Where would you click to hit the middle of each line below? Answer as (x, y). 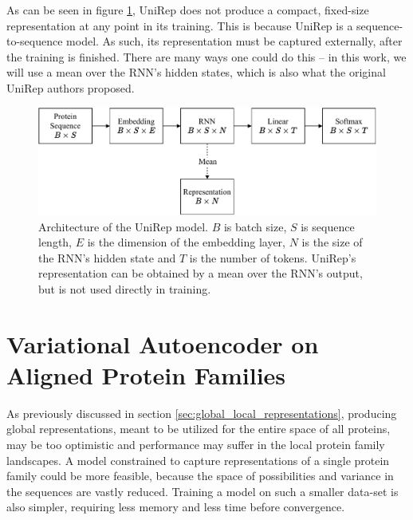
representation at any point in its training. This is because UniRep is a (180, 25)
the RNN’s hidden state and (107, 257)
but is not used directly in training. (125, 288)
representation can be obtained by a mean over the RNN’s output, (201, 273)
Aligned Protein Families (146, 374)
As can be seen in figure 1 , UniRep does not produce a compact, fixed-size (188, 10)
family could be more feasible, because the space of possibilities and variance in (200, 476)
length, (55, 242)
